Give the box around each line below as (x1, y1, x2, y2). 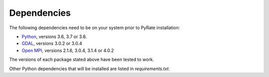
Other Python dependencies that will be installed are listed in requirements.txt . (9, 66, 170, 72)
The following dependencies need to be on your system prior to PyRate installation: (9, 25, 180, 31)
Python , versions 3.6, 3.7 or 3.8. (21, 34, 87, 39)
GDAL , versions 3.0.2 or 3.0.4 (21, 40, 82, 46)
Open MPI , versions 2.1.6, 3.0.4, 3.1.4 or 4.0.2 (21, 47, 114, 53)
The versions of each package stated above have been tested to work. (9, 57, 154, 63)
